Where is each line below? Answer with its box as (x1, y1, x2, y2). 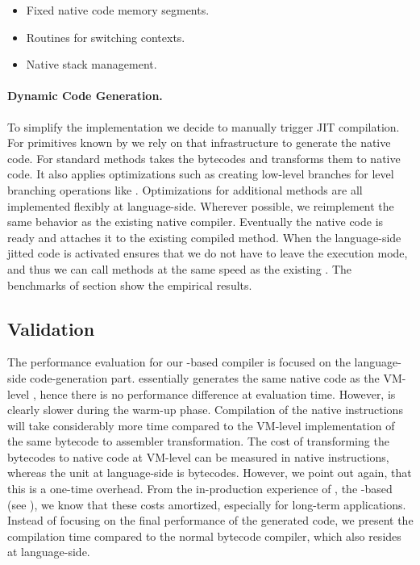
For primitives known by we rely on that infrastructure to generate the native (7, 134, 391, 151)
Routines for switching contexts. (26, 28, 185, 45)
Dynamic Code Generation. (7, 87, 163, 104)
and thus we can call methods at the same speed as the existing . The (7, 260, 351, 277)
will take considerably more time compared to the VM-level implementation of (7, 416, 395, 433)
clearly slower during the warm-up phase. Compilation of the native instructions (7, 401, 403, 418)
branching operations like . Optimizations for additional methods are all (7, 181, 363, 198)
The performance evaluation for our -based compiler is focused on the (7, 354, 351, 370)
